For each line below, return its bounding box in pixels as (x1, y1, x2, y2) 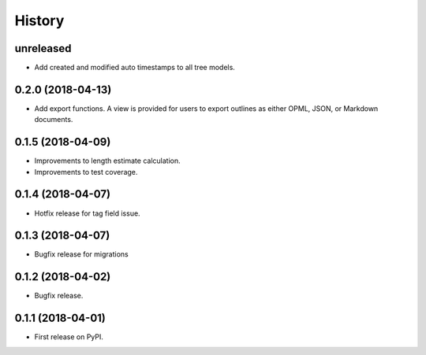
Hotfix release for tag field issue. (34, 209, 141, 218)
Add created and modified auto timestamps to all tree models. (34, 63, 236, 72)
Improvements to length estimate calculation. (34, 156, 181, 165)
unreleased (14, 42, 72, 55)
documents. (34, 115, 73, 124)
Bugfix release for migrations (34, 250, 129, 259)
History (14, 12, 65, 29)
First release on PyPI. (34, 332, 104, 342)
